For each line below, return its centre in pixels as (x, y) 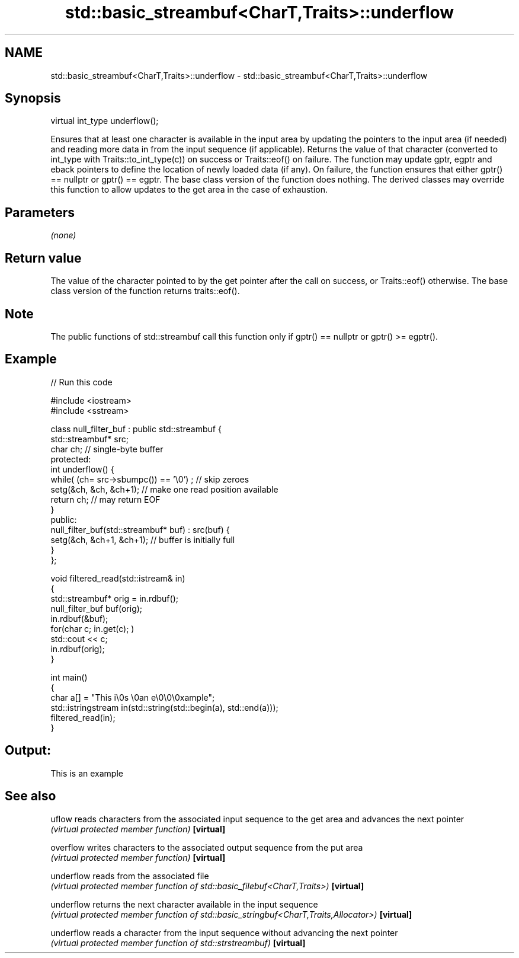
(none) (63, 235)
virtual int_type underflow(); (105, 121)
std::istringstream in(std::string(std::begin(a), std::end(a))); (164, 707)
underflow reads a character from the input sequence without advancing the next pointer (224, 933)
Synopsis (33, 98)
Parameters (40, 212)
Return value (43, 258)
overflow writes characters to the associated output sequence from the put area (207, 847)
